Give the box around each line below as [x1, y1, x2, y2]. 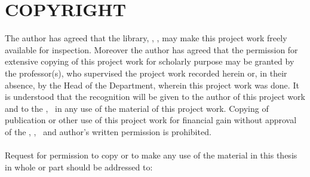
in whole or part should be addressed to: [5, 160, 153, 173]
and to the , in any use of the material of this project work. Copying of [5, 102, 269, 114]
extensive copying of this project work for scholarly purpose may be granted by [5, 55, 294, 68]
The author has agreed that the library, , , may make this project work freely [5, 32, 287, 44]
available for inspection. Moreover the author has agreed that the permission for [5, 43, 298, 56]
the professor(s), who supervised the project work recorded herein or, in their [5, 66, 287, 79]
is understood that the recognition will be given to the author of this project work [5, 90, 305, 103]
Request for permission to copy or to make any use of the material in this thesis [5, 149, 297, 161]
